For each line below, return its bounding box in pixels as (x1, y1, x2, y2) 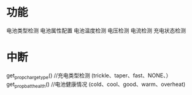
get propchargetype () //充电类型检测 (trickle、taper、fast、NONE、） (6, 71, 172, 80)
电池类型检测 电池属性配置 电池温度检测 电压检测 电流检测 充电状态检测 (6, 27, 186, 34)
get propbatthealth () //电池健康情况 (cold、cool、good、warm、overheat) (6, 80, 186, 89)
